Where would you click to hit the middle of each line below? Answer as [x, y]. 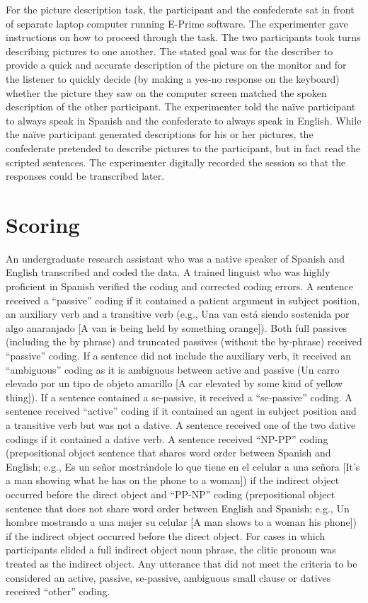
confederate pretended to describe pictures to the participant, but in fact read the [183, 148]
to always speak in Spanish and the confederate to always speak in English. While [184, 120]
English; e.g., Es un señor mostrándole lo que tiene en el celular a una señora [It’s [183, 466]
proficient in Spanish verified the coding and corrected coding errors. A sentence [179, 286]
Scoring [43, 224]
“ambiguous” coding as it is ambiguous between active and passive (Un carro [173, 369]
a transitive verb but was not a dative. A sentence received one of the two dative [181, 424]
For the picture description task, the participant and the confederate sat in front [180, 9]
